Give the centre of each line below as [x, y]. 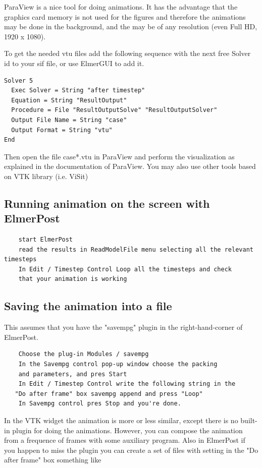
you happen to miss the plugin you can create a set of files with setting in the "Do [131, 450]
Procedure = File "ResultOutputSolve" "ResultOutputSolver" [114, 110]
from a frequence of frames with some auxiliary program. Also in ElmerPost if [125, 440]
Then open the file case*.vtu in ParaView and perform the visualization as [119, 156]
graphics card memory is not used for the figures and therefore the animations [125, 16]
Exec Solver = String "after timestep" [78, 91]
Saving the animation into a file [88, 306]
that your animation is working [73, 279]
